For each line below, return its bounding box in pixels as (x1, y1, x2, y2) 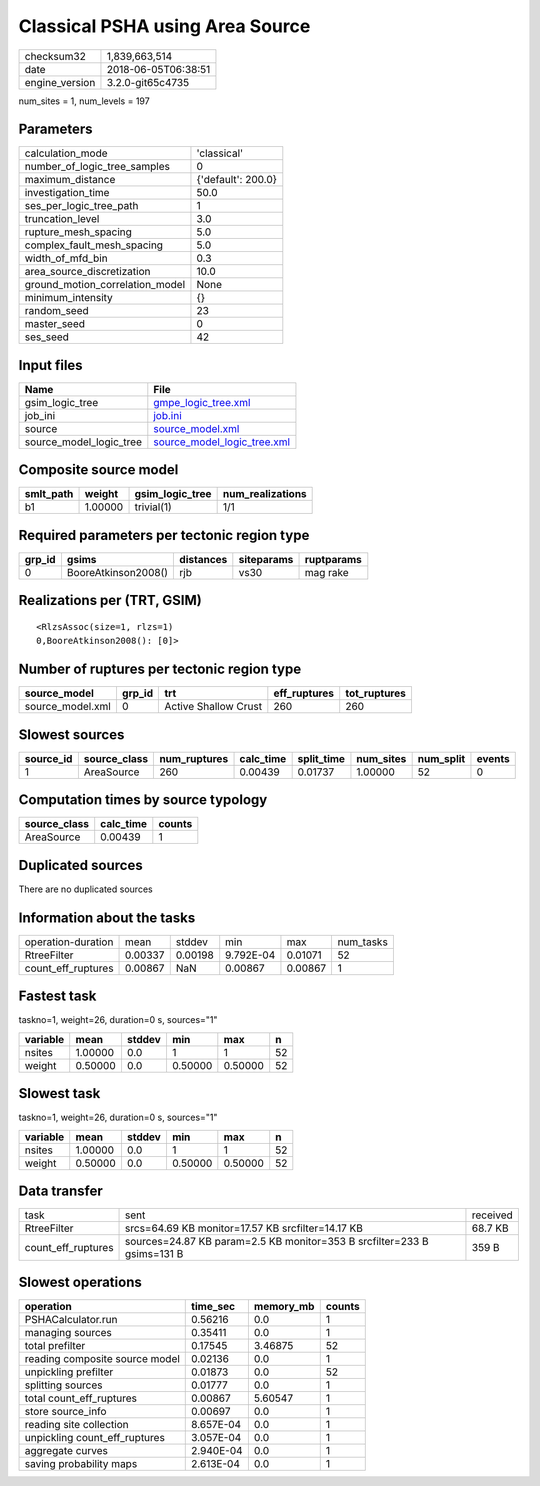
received (471, 1208, 514, 1222)
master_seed (24, 317, 85, 331)
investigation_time (24, 186, 110, 200)
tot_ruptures (345, 686, 407, 700)
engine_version (24, 75, 96, 89)
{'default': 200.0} (196, 173, 278, 187)
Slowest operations (18, 1273, 142, 1290)
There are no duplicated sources (18, 883, 154, 895)
